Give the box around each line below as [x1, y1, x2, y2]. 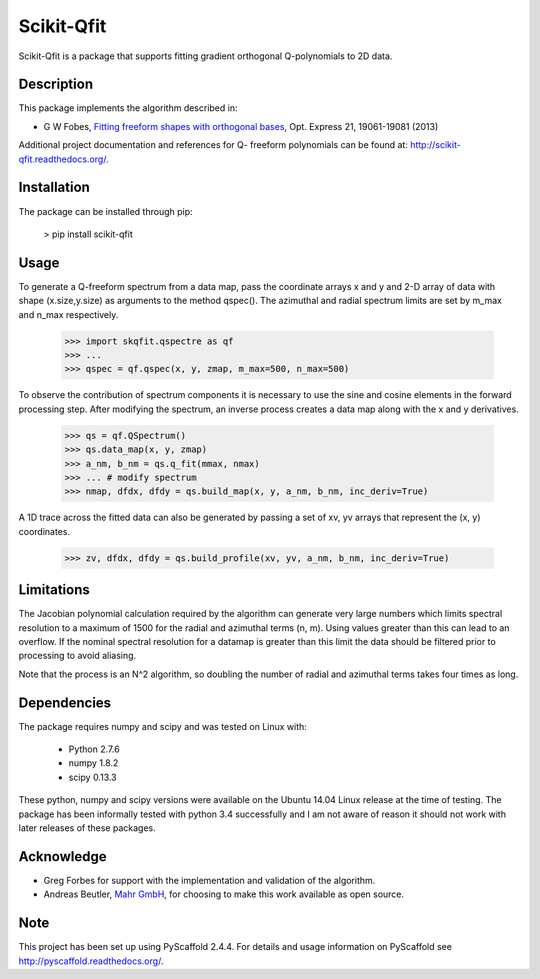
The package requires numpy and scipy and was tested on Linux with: [18, 720, 307, 732]
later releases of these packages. [18, 821, 157, 834]
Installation [18, 179, 90, 196]
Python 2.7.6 [68, 743, 120, 755]
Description [18, 76, 94, 93]
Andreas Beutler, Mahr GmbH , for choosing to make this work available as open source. [43, 888, 405, 900]
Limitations [18, 581, 90, 599]
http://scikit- [410, 139, 462, 151]
